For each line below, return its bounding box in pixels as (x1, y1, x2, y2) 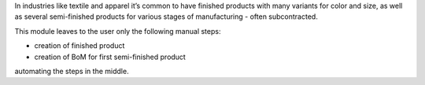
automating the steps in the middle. (14, 66, 129, 76)
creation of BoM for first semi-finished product (34, 52, 187, 61)
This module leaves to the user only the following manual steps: (14, 26, 221, 35)
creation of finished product (34, 41, 125, 50)
